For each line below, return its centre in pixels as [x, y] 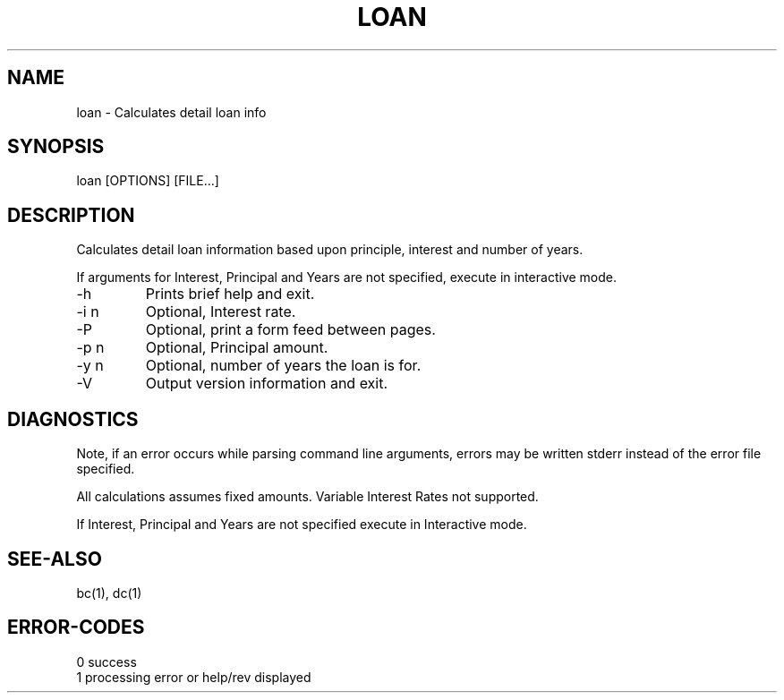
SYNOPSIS [56, 147]
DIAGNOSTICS [73, 419]
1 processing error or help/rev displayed [194, 677]
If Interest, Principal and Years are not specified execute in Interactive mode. [302, 525]
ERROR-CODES [76, 627]
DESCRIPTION [71, 215]
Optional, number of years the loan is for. [283, 366]
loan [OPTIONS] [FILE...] [148, 181]
